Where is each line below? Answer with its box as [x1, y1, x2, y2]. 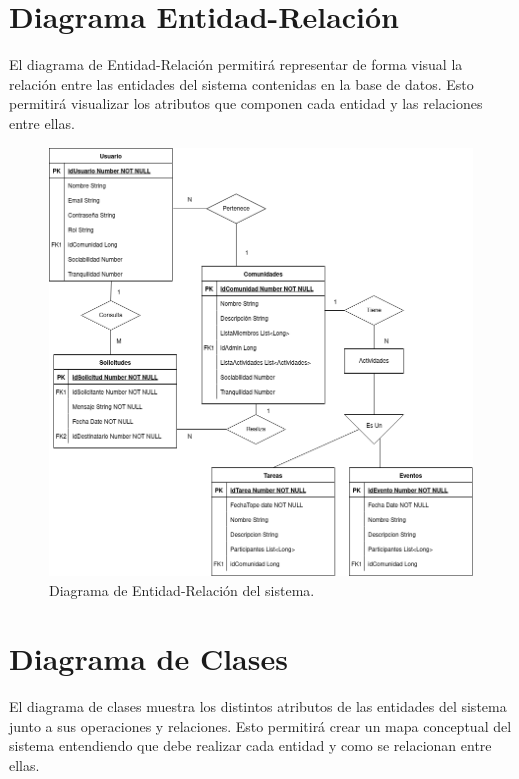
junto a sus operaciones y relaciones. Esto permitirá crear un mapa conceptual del [9, 715, 512, 736]
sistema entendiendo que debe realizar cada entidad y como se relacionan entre [9, 735, 492, 756]
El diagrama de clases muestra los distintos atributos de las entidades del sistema [9, 696, 507, 717]
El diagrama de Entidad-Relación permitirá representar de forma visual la [9, 54, 463, 75]
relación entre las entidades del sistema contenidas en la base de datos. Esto [9, 73, 474, 94]
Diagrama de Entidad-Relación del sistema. [49, 579, 315, 600]
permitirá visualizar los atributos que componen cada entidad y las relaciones [9, 93, 483, 114]
